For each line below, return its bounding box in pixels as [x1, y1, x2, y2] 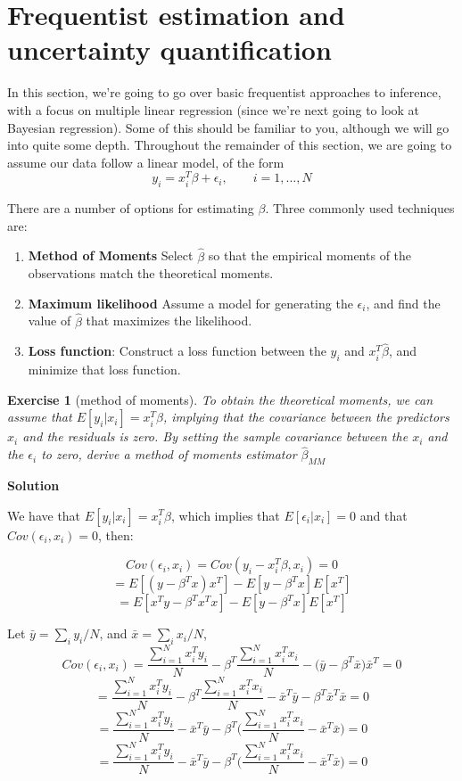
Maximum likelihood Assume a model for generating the [28, 293, 353, 312]
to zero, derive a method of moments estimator [41, 445, 297, 464]
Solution [7, 475, 60, 494]
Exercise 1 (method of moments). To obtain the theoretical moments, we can [7, 390, 433, 408]
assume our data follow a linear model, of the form [7, 152, 285, 171]
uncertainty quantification [7, 31, 332, 68]
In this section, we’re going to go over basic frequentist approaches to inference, [7, 83, 441, 102]
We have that [7, 506, 81, 524]
